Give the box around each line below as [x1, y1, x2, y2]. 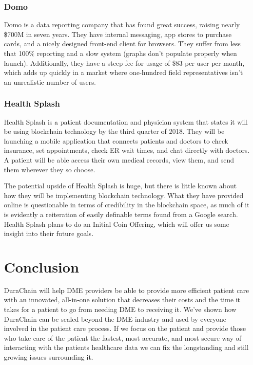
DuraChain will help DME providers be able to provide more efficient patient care [4, 285, 249, 295]
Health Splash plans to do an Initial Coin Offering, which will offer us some [4, 219, 229, 229]
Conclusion [4, 256, 79, 276]
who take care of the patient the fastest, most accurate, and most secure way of [4, 332, 241, 343]
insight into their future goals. [4, 228, 94, 238]
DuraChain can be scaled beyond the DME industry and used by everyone [4, 313, 226, 324]
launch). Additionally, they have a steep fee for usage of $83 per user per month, [4, 57, 245, 68]
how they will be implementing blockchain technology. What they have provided [4, 190, 244, 200]
